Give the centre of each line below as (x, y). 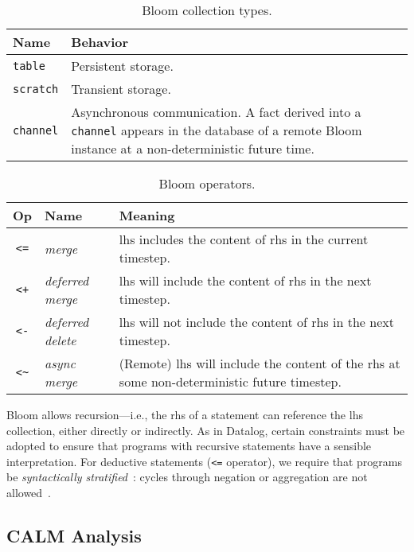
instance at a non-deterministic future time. (193, 148)
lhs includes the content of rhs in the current (244, 239)
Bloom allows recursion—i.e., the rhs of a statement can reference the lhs (185, 414)
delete (61, 340)
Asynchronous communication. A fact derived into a (216, 112)
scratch (36, 89)
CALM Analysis (74, 536)
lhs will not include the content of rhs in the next (256, 322)
